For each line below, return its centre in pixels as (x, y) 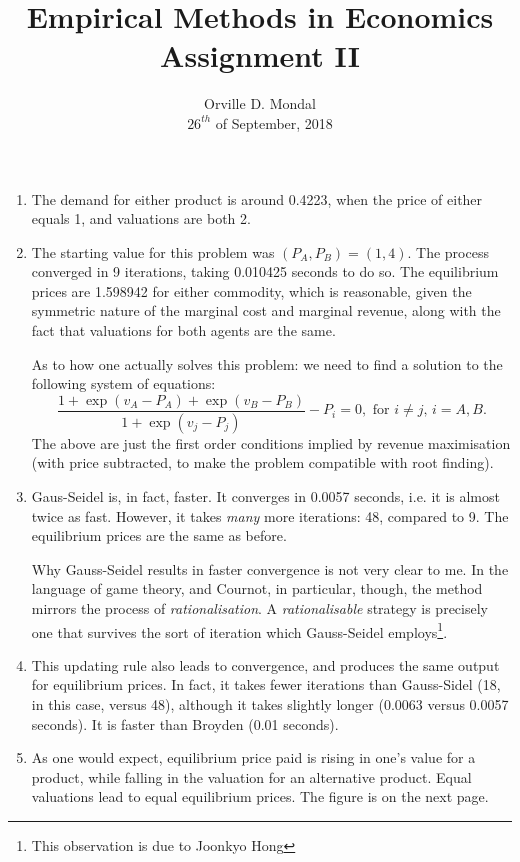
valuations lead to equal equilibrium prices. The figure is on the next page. (260, 796)
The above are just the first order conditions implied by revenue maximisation (271, 442)
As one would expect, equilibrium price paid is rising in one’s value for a (253, 757)
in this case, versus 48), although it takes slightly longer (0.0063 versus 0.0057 (270, 703)
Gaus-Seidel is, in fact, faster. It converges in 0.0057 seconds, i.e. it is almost (265, 495)
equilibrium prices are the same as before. (159, 535)
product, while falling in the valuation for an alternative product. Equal (251, 776)
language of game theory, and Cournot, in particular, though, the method (257, 588)
